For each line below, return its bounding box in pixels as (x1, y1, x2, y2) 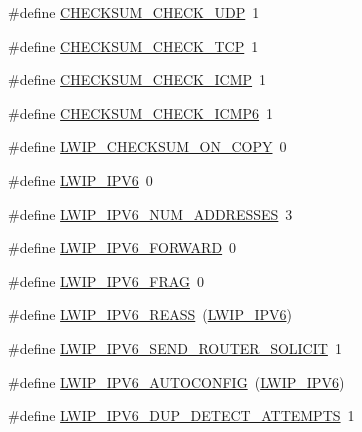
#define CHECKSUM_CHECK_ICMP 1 (8, 69, 267, 90)
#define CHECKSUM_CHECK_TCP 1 (8, 35, 259, 56)
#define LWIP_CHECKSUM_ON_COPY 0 (8, 136, 287, 157)
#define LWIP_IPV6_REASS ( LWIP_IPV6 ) (8, 304, 292, 325)
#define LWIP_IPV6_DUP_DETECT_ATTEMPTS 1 (8, 405, 355, 426)
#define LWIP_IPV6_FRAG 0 (8, 270, 204, 291)
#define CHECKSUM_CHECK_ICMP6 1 (8, 102, 274, 123)
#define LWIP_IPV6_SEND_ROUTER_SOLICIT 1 (8, 337, 342, 358)
